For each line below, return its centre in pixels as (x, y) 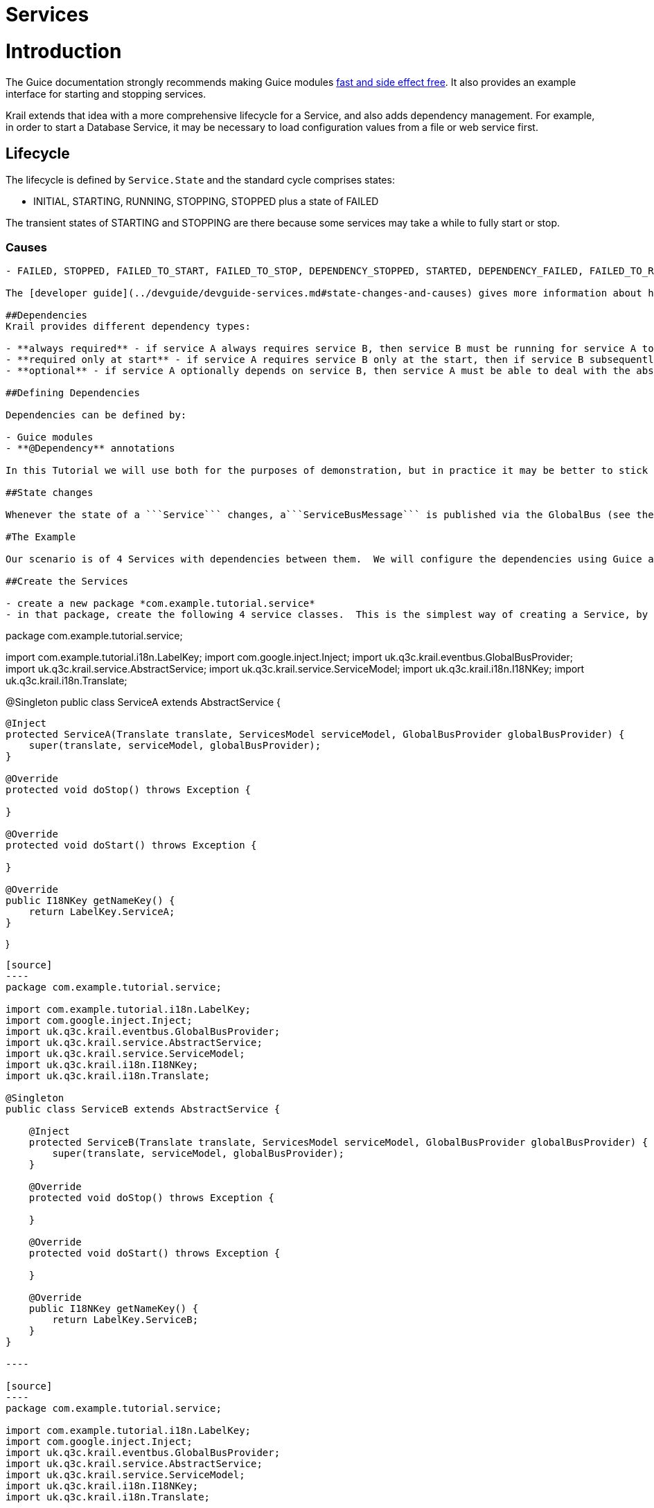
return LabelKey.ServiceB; (125, 1320)
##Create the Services (67, 582)
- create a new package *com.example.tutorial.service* (160, 604)
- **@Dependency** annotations (90, 449)
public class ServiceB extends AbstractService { (143, 1109)
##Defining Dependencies (73, 393)
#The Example (41, 537)
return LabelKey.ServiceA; (102, 912)
